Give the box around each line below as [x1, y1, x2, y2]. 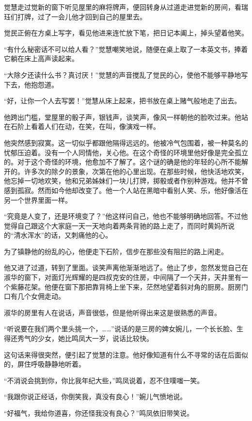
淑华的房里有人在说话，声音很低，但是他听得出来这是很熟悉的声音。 [4, 307, 221, 317]
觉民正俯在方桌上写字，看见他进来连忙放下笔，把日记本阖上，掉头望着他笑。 [4, 28, 248, 38]
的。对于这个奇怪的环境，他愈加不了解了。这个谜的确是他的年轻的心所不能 [4, 157, 241, 167]
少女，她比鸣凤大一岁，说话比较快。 [37, 333, 153, 343]
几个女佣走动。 [17, 291, 65, 301]
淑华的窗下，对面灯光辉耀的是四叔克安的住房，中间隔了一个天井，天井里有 [4, 272, 241, 282]
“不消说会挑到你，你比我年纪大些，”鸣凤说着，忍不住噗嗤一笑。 [4, 375, 204, 385]
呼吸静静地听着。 [31, 359, 85, 369]
